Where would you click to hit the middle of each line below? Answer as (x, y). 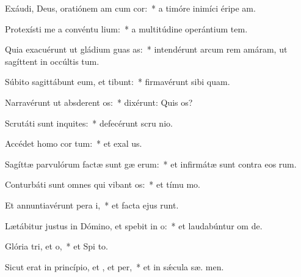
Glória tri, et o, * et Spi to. (56, 246)
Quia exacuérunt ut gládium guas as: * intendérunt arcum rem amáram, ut (146, 49)
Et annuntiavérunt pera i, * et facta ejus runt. (92, 205)
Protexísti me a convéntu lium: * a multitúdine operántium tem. (126, 28)
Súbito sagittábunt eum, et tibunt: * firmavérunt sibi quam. (118, 82)
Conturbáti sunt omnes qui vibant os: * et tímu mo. (103, 184)
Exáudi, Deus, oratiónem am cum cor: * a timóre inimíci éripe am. (130, 8)
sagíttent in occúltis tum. (52, 61)
